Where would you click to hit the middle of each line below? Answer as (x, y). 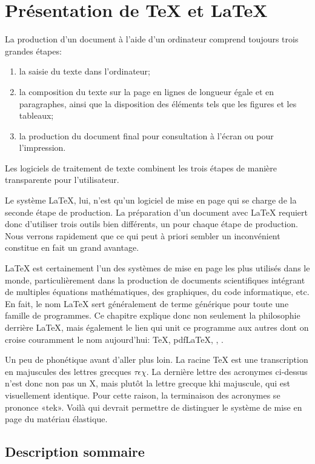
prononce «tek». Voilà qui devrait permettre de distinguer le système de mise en (154, 407)
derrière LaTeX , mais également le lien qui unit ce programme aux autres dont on (157, 327)
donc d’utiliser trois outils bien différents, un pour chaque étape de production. (151, 224)
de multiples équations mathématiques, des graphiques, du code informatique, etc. (157, 292)
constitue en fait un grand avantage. (72, 247)
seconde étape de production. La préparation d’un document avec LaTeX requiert (157, 212)
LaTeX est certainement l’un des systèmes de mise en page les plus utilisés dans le (157, 268)
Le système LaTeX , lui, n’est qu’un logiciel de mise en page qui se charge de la (151, 200)
